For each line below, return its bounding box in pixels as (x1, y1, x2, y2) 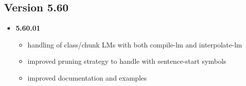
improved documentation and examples (27, 72, 147, 83)
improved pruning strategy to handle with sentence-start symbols (27, 56, 227, 66)
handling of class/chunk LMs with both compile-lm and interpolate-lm (27, 39, 242, 49)
